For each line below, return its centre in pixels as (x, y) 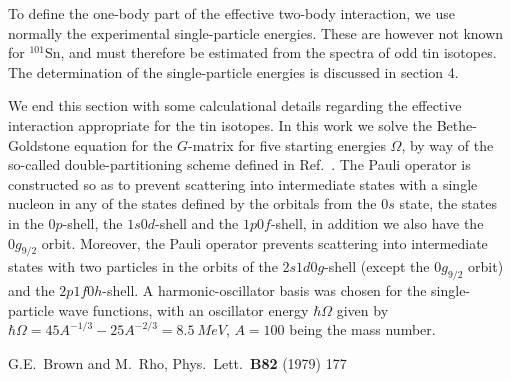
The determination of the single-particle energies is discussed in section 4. (233, 71)
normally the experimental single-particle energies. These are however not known (256, 32)
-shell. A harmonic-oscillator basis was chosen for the (264, 290)
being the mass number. (362, 329)
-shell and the (196, 222)
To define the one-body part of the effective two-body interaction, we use (231, 13)
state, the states (448, 203)
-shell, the (92, 222)
